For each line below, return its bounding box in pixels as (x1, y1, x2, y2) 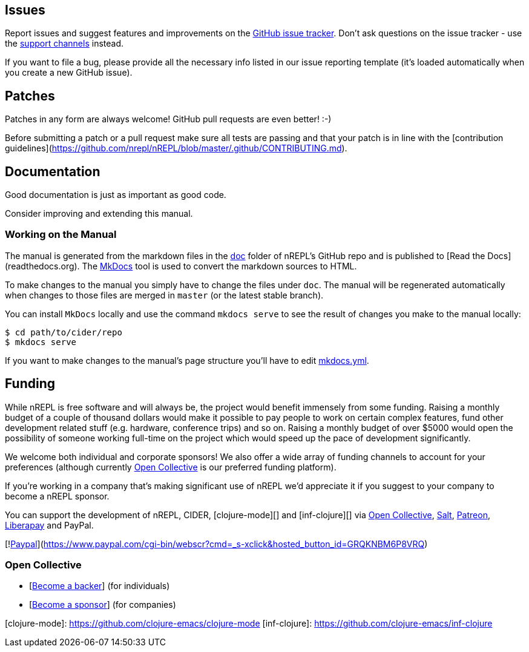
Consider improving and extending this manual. (5, 208, 193, 219)
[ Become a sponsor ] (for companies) (29, 599, 176, 610)
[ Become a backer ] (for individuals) (29, 581, 170, 591)
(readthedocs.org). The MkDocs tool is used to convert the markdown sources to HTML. (5, 260, 357, 271)
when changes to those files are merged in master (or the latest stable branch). (5, 289, 324, 300)
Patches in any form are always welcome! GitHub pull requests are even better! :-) (5, 114, 332, 125)
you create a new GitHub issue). (5, 67, 133, 78)
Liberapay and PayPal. (5, 519, 94, 530)
